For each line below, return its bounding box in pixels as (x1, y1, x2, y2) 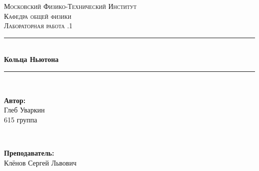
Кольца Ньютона (4, 54, 59, 64)
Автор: (4, 95, 26, 105)
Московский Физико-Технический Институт (4, 1, 137, 11)
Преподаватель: (4, 147, 54, 158)
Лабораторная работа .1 (4, 20, 73, 31)
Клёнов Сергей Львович (4, 157, 77, 168)
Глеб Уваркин (4, 105, 45, 115)
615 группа (4, 114, 37, 124)
